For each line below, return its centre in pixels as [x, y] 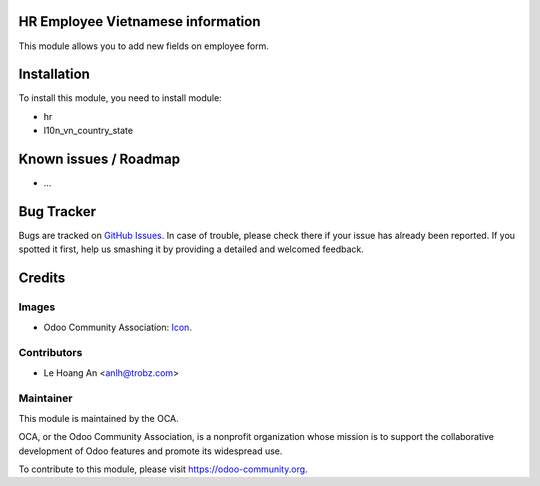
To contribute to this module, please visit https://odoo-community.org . [163, 469]
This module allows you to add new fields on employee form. [144, 46]
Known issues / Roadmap [99, 159]
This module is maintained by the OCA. [98, 418]
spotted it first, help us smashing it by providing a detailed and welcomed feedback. [191, 249]
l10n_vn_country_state [88, 131]
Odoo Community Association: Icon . [117, 327]
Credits [42, 278]
